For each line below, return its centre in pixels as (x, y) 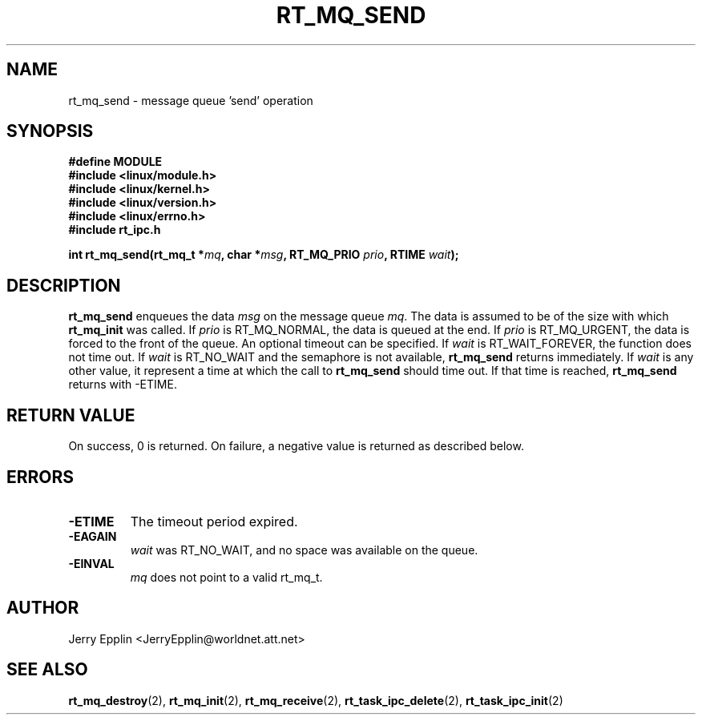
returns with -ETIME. (123, 385)
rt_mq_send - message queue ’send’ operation (191, 100)
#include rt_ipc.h (115, 230)
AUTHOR (43, 608)
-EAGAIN (93, 536)
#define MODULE (115, 162)
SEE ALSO (47, 670)
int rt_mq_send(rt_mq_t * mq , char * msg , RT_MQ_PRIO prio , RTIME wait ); (264, 255)
